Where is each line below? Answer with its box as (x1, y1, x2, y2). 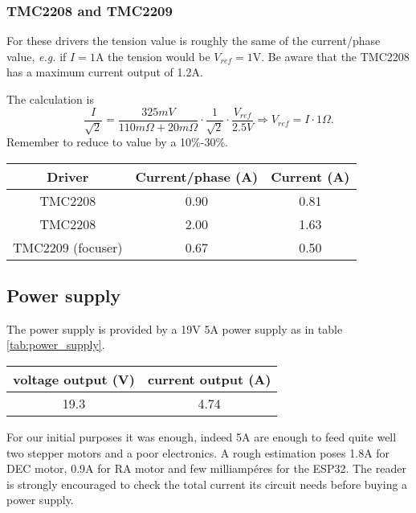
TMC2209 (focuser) (13, 237, 123, 256)
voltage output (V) (13, 370, 135, 389)
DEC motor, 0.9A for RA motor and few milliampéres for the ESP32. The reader (6, 460, 406, 477)
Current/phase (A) (135, 166, 259, 186)
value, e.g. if (6, 47, 67, 64)
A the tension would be (95, 47, 210, 64)
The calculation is (6, 91, 94, 107)
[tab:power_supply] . (6, 336, 105, 353)
